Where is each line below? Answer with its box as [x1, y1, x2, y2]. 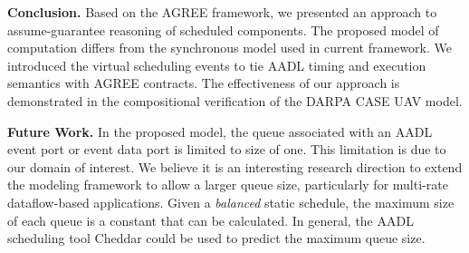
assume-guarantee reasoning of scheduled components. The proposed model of [7, 20, 439, 39]
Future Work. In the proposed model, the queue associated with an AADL [7, 122, 433, 141]
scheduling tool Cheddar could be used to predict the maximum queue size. [7, 229, 426, 248]
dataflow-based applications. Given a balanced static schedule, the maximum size [7, 192, 455, 211]
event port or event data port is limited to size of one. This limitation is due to [7, 140, 446, 159]
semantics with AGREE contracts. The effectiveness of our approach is [7, 73, 400, 92]
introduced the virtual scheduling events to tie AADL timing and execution [7, 55, 426, 74]
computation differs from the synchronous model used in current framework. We [7, 38, 452, 57]
